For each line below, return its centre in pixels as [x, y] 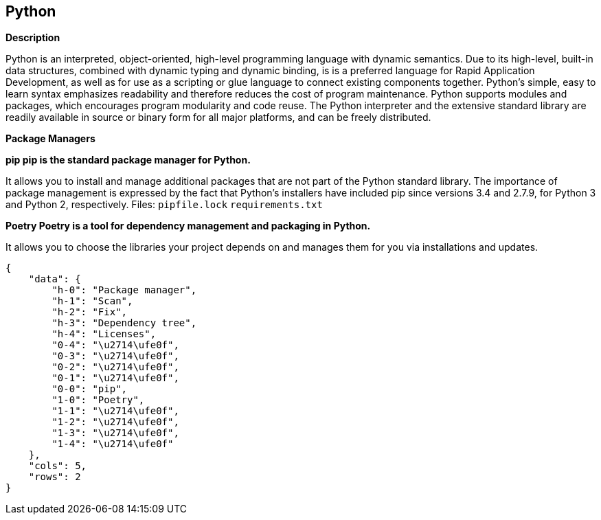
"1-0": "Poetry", [98, 400]
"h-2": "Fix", [90, 312]
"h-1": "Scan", [92, 301]
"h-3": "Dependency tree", [124, 323]
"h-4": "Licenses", [104, 334]
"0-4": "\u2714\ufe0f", [115, 345]
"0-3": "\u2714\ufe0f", [115, 356]
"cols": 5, [58, 466]
